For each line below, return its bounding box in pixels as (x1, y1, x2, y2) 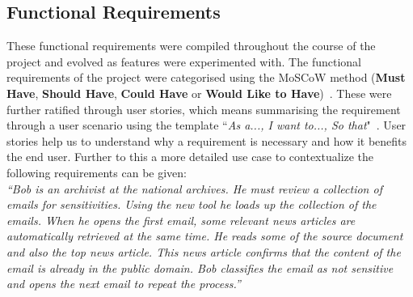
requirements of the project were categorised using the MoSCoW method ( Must (6, 69, 406, 86)
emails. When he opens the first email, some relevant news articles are (6, 211, 356, 228)
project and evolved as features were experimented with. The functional (6, 53, 361, 70)
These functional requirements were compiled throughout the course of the (6, 37, 376, 54)
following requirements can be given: (6, 163, 187, 180)
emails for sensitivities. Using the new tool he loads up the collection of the (6, 196, 377, 213)
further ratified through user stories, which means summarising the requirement (6, 100, 401, 117)
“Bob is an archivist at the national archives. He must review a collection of (6, 180, 382, 197)
